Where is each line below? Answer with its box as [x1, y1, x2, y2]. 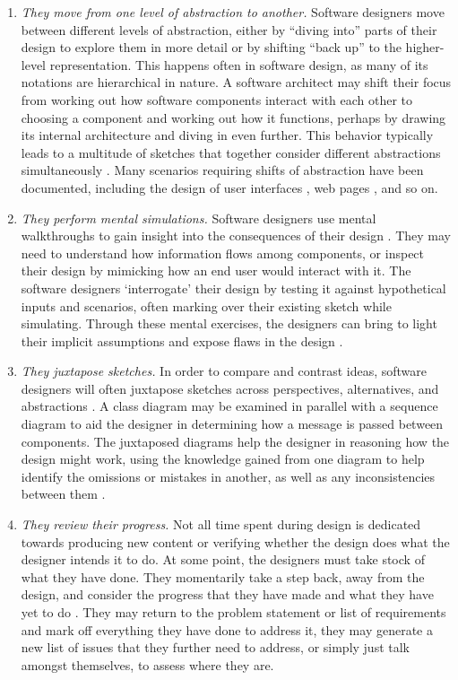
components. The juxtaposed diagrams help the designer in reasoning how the [21, 432, 450, 450]
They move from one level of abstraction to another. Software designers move [21, 3, 445, 21]
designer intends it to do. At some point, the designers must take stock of [21, 550, 425, 569]
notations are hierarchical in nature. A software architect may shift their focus [21, 73, 452, 92]
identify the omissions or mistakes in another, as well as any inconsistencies [21, 466, 436, 485]
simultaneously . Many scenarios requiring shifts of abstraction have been [21, 161, 424, 179]
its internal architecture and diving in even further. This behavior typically [21, 126, 434, 144]
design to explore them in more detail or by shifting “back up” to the [21, 38, 402, 57]
